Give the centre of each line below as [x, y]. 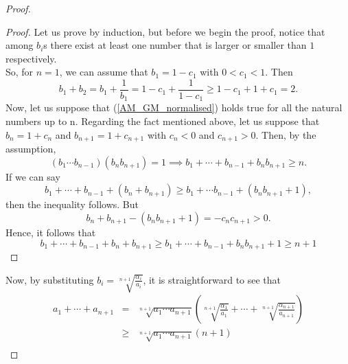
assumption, [31, 149]
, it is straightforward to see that [212, 279]
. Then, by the [286, 134]
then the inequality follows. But [72, 204]
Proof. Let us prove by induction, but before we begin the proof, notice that [165, 31]
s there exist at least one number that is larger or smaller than [175, 45]
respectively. [31, 58]
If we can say [33, 176]
